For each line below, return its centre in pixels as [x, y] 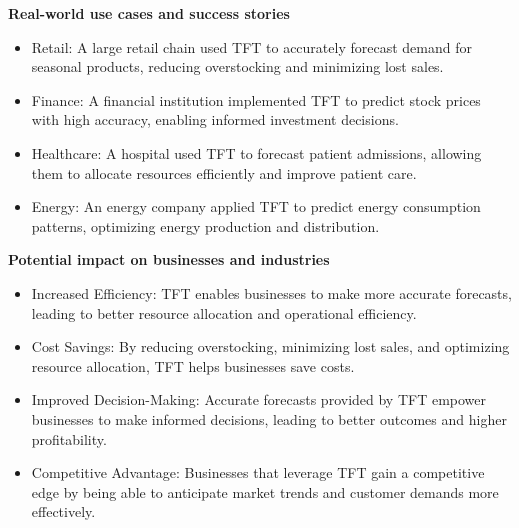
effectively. [63, 511]
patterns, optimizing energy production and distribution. [205, 225]
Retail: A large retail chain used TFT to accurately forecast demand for [251, 46]
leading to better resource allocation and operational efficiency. [224, 312]
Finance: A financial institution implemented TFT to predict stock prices [256, 99]
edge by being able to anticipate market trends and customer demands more [265, 491]
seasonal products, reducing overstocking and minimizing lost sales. [237, 66]
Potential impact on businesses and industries [169, 259]
